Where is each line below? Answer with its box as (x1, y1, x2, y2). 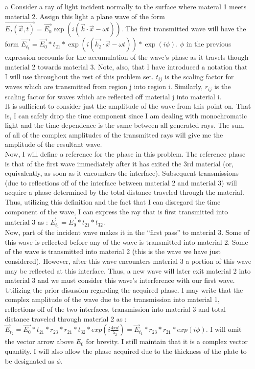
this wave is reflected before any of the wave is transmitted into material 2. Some (5, 236, 248, 247)
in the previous (186, 39, 232, 49)
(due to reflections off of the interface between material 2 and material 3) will (5, 177, 237, 187)
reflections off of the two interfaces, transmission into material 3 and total (5, 304, 226, 314)
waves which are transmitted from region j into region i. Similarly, (5, 81, 203, 92)
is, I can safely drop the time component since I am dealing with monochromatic (5, 110, 247, 120)
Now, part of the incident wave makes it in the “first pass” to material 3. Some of (5, 227, 250, 237)
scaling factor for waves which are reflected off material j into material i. (5, 91, 222, 101)
